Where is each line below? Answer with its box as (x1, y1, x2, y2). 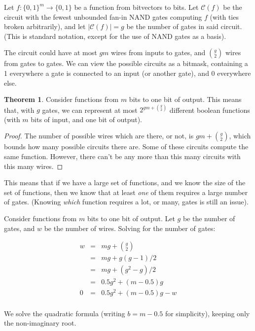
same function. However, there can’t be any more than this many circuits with (4, 151, 241, 162)
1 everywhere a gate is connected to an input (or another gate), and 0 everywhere (4, 67, 251, 78)
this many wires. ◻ (4, 161, 63, 171)
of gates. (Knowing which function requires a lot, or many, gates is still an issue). (4, 197, 249, 207)
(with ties (210, 11, 239, 22)
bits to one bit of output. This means (129, 94, 242, 104)
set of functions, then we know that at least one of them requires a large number (4, 187, 248, 197)
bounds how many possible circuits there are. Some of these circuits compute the (4, 141, 249, 152)
